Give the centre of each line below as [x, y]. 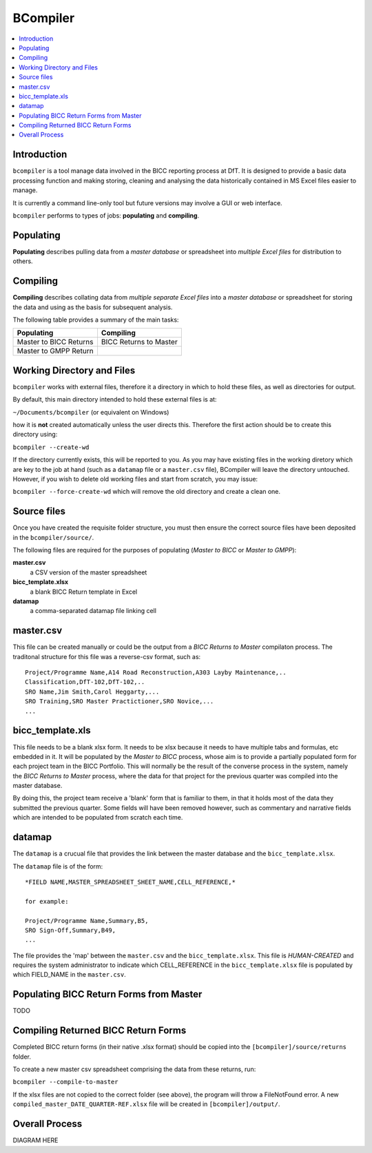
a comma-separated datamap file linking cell [93, 611]
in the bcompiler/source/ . [53, 537]
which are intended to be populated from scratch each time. [98, 818]
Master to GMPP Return [55, 351]
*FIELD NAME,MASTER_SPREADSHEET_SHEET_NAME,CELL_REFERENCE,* [130, 882]
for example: [47, 901]
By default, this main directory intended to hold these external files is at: [115, 399]
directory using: [35, 435]
